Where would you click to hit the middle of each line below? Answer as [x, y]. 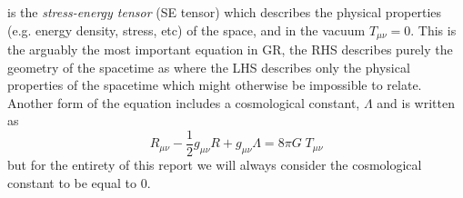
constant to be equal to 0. [79, 182]
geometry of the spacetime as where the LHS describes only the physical [209, 67]
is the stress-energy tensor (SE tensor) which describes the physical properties [225, 12]
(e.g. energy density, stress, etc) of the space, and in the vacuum [186, 30]
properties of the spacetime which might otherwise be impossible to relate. [215, 85]
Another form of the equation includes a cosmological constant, [184, 102]
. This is [433, 30]
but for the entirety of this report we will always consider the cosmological [215, 165]
